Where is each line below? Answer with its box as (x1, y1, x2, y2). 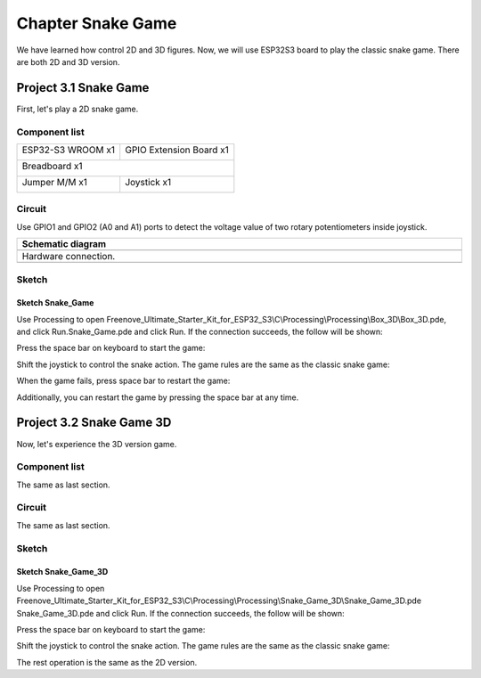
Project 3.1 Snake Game (16, 80, 150, 95)
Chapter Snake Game (16, 13, 177, 33)
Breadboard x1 (21, 159, 84, 172)
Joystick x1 (125, 176, 172, 188)
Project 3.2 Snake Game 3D (16, 415, 172, 430)
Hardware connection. (21, 250, 116, 263)
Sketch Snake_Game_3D (16, 567, 109, 577)
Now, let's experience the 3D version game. (16, 438, 177, 449)
